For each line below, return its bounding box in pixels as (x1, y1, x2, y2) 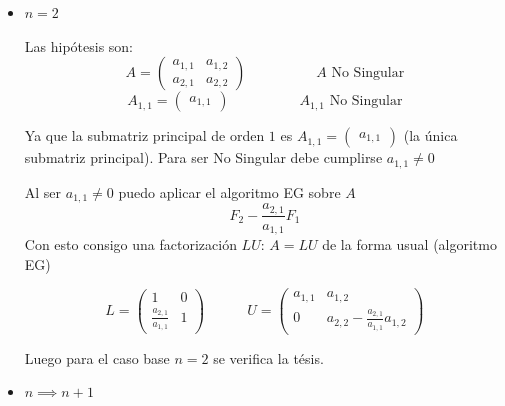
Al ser (24, 181, 62, 202)
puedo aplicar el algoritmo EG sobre (118, 181, 341, 202)
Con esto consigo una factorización (24, 234, 237, 255)
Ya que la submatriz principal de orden (24, 125, 265, 146)
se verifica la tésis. (213, 347, 324, 368)
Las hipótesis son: (24, 35, 134, 56)
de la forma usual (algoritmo (322, 234, 497, 255)
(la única (403, 125, 458, 146)
